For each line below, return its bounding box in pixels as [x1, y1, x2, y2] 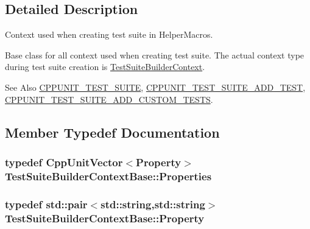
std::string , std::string [100, 196, 205, 211]
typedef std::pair [5, 196, 88, 211]
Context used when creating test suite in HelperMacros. [5, 28, 213, 41]
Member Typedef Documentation [5, 122, 220, 141]
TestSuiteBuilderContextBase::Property [5, 210, 205, 225]
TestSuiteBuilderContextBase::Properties [5, 168, 212, 183]
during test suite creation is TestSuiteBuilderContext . [5, 60, 205, 73]
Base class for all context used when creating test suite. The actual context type [5, 48, 305, 61]
